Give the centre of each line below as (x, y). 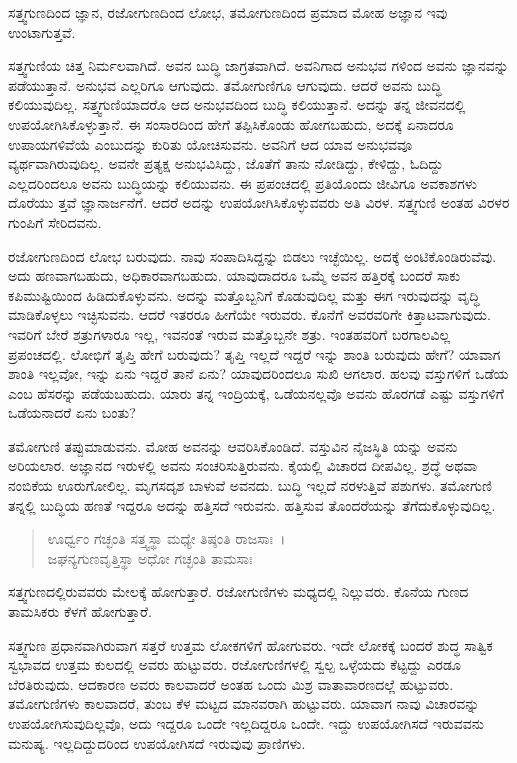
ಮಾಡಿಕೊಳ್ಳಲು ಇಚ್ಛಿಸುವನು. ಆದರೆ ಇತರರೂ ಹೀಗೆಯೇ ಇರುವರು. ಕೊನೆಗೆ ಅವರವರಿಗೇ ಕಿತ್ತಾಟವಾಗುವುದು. (249, 314)
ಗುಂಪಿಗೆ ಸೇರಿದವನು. (55, 221)
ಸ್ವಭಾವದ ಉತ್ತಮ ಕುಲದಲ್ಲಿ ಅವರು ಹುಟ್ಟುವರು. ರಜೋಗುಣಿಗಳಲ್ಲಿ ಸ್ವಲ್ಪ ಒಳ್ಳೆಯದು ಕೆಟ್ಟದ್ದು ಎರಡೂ (234, 664)
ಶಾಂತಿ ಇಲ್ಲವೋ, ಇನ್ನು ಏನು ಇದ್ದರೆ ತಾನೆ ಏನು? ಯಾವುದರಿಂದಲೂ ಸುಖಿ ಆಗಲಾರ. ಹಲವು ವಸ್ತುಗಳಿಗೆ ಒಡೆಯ (258, 373)
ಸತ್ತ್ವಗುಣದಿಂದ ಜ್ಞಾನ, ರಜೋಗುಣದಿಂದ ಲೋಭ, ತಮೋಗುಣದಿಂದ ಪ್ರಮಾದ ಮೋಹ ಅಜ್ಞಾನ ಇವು (228, 12)
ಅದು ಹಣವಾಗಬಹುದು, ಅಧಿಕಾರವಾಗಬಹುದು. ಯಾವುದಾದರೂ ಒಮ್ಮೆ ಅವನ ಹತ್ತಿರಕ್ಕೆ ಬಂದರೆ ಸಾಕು (234, 275)
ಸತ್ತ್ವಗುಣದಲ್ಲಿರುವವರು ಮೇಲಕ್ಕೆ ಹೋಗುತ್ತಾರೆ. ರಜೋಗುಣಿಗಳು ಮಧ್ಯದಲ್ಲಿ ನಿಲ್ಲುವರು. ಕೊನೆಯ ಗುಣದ (238, 591)
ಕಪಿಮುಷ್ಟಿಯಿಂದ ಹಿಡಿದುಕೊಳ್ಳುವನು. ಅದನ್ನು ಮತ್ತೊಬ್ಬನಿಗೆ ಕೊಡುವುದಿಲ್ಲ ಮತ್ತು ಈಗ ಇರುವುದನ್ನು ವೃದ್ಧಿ (244, 294)
